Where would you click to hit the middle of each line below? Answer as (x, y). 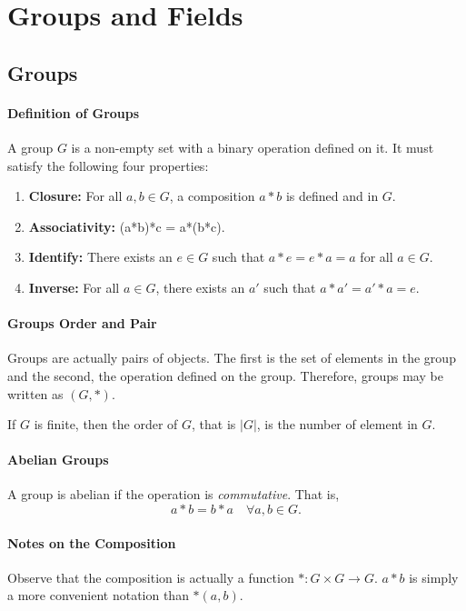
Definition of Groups (74, 112)
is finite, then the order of (106, 424)
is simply (434, 577)
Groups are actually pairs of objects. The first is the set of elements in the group (232, 358)
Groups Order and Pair (82, 323)
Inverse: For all (74, 287)
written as (35, 393)
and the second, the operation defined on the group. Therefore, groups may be (225, 375)
